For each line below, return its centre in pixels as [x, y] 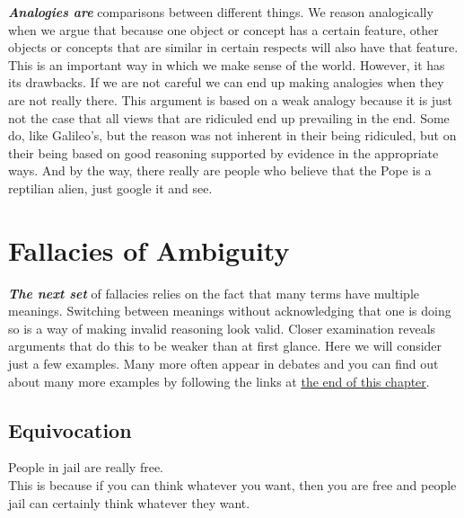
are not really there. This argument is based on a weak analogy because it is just [230, 99]
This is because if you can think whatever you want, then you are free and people [232, 485]
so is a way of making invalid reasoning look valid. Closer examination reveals [222, 328]
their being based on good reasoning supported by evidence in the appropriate [223, 152]
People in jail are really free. [86, 467]
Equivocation [70, 429]
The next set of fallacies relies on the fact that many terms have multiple [214, 293]
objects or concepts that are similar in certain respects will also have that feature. [233, 47]
